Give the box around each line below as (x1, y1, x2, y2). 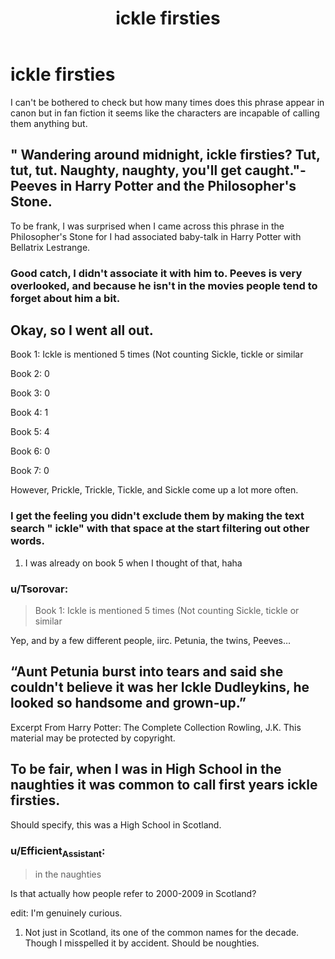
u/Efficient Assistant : (10, 843, 106, 859)
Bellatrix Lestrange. (10, 241, 91, 253)
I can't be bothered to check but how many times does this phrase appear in (10, 96, 325, 108)
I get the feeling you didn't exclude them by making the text (10, 509, 305, 523)
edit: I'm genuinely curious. (10, 907, 123, 919)
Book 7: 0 (10, 465, 50, 477)
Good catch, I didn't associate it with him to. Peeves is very (10, 266, 303, 280)
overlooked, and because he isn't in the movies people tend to (10, 278, 318, 292)
